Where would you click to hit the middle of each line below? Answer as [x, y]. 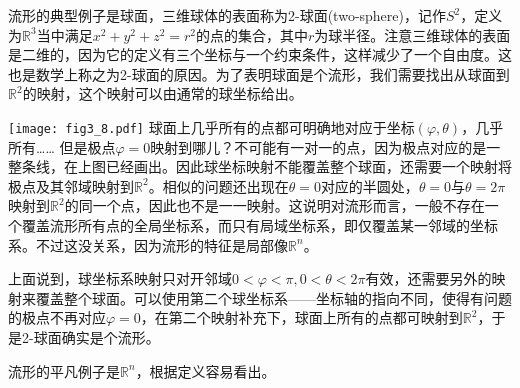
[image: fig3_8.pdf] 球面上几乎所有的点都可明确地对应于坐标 [211, 126]
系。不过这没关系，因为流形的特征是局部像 [148, 244]
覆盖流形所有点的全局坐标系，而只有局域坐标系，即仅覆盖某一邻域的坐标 [259, 225]
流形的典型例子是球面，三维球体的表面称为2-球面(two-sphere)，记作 [227, 15]
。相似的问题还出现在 [218, 185]
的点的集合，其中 [252, 34]
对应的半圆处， [369, 185]
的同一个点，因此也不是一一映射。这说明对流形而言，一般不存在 [274, 205]
